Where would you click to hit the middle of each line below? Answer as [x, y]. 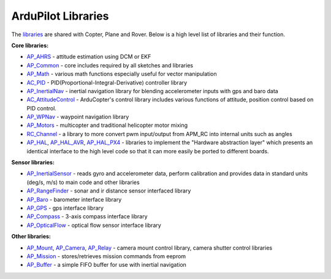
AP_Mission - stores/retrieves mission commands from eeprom [106, 256]
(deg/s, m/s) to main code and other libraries [83, 182]
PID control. [41, 108]
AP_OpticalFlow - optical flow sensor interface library [94, 225]
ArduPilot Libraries [60, 16]
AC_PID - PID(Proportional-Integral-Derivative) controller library [107, 82]
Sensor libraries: [33, 162]
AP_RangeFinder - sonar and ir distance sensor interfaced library [109, 191]
